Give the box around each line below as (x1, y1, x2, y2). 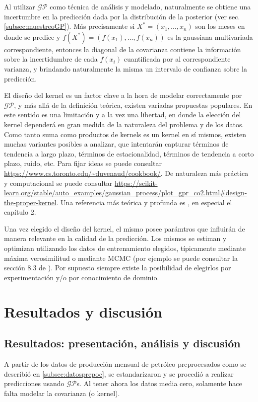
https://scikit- (115, 177, 158, 188)
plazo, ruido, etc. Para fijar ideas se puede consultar (4, 158, 162, 168)
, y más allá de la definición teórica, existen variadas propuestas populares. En (14, 99, 253, 110)
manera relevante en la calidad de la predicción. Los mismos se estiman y (4, 233, 227, 243)
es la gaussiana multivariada (167, 31, 253, 42)
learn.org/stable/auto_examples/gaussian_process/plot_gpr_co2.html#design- (4, 187, 247, 198)
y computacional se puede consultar (4, 177, 113, 188)
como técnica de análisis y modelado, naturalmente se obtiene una (50, 1, 251, 11)
